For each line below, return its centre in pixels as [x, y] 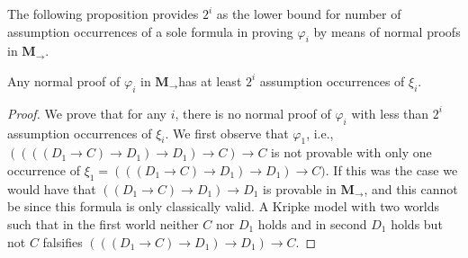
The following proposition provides [103, 13]
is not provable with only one [351, 152]
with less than [390, 113]
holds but [417, 223]
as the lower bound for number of [309, 13]
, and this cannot [411, 188]
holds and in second [312, 223]
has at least [210, 80]
